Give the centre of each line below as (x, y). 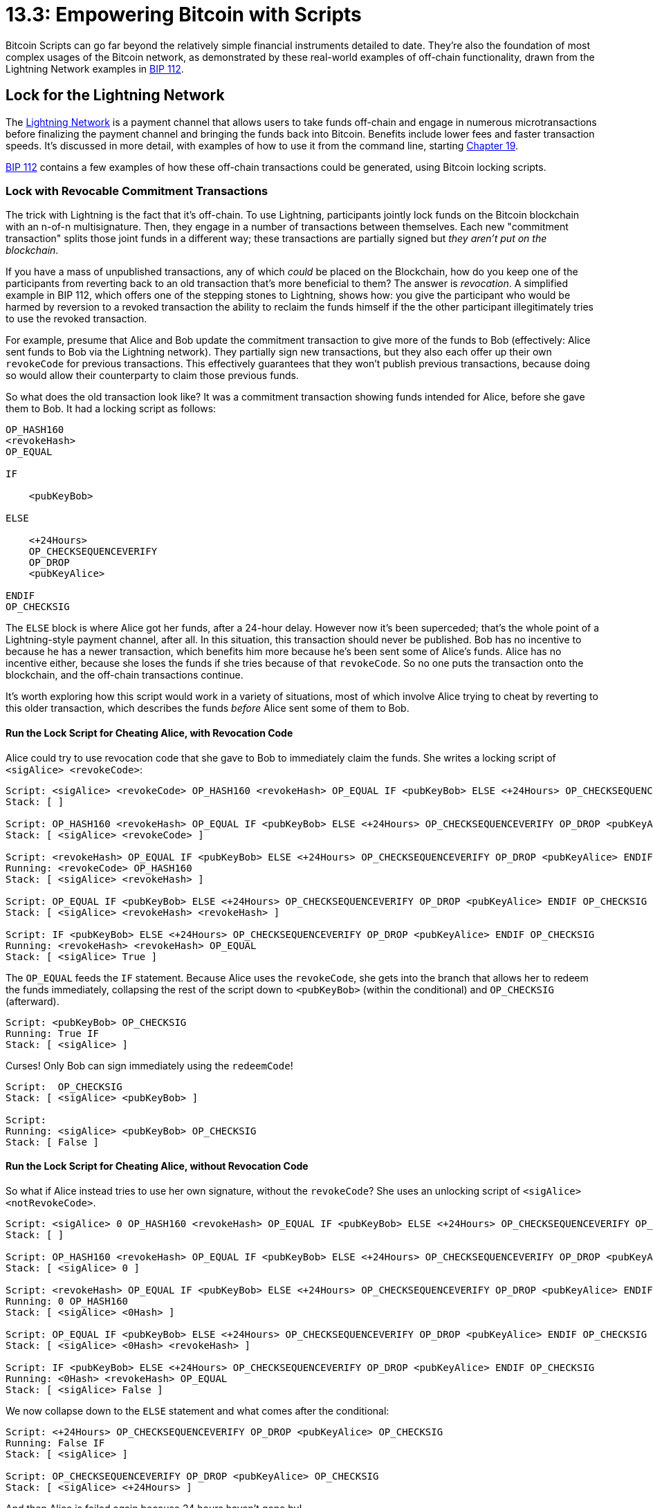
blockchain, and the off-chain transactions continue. (125, 675)
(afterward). (33, 1001)
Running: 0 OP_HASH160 (67, 1301)
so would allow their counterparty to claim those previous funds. (152, 376)
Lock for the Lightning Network (115, 95)
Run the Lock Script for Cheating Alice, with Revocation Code (149, 733)
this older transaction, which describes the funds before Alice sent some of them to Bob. (208, 708)
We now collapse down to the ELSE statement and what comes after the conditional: (197, 1410)
